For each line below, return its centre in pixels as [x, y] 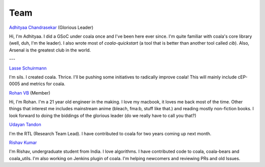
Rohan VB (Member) [30, 93]
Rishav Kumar [23, 143]
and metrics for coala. [43, 84]
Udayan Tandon [25, 124]
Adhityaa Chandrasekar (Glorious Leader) [51, 27]
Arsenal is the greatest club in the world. [50, 50]
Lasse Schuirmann [28, 68]
